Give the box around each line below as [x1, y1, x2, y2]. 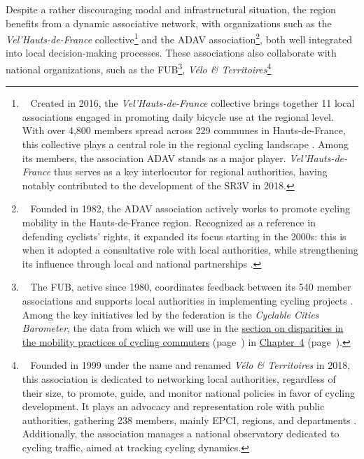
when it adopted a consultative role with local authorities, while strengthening [22, 242, 358, 257]
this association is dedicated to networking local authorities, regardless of [22, 371, 336, 386]
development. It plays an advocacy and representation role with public [22, 399, 325, 414]
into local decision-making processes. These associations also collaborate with [6, 45, 337, 60]
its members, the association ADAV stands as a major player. [22, 150, 286, 165]
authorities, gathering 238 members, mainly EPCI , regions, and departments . [22, 412, 357, 427]
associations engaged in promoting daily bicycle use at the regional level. [22, 109, 334, 124]
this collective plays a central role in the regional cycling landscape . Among [22, 137, 349, 152]
